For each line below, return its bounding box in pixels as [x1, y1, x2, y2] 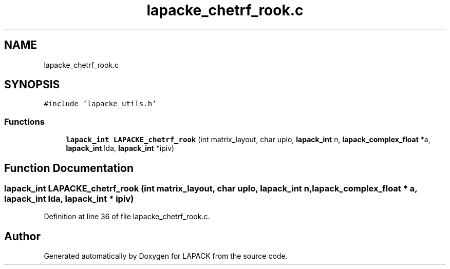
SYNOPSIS [4, 78, 60, 91]
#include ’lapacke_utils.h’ [44, 100, 157, 108]
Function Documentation [4, 161, 134, 175]
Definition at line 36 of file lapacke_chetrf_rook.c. [44, 212, 210, 221]
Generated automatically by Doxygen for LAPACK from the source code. [44, 252, 288, 261]
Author [4, 229, 41, 243]
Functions [4, 116, 45, 127]
